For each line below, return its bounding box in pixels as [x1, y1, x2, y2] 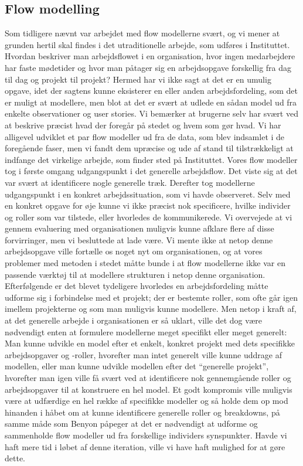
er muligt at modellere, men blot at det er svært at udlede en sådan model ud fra [5, 96, 297, 108]
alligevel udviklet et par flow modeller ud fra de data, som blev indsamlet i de [5, 130, 285, 142]
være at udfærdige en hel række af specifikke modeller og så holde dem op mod [5, 394, 288, 407]
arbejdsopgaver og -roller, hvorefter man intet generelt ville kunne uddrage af [5, 348, 282, 360]
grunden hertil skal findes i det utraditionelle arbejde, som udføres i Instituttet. [5, 38, 290, 50]
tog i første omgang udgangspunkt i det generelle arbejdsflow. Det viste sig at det [5, 165, 298, 177]
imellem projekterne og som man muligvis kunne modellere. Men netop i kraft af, [5, 302, 297, 315]
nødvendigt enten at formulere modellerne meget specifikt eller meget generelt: [5, 325, 287, 338]
